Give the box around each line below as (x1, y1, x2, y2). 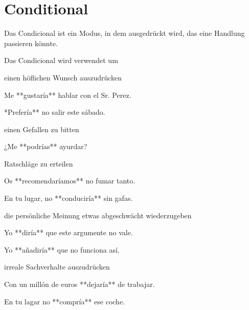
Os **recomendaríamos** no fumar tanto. (4, 175, 135, 186)
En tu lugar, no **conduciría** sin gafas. (4, 193, 133, 203)
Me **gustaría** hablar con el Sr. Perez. (4, 89, 131, 100)
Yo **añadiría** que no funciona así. (4, 244, 120, 255)
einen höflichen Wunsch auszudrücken (4, 72, 122, 82)
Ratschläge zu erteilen (4, 158, 73, 169)
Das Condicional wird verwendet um (4, 55, 118, 66)
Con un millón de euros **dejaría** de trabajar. (4, 279, 155, 290)
